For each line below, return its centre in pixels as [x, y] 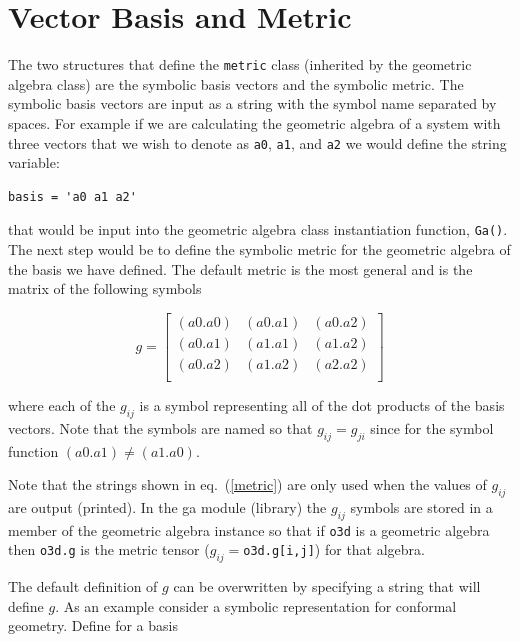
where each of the [62, 404]
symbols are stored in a [421, 506]
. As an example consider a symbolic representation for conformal [256, 605]
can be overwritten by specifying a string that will [327, 586]
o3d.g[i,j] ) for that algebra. [334, 549]
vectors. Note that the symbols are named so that [160, 427]
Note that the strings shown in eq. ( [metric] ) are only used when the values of [247, 484]
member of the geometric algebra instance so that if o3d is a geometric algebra [249, 529]
